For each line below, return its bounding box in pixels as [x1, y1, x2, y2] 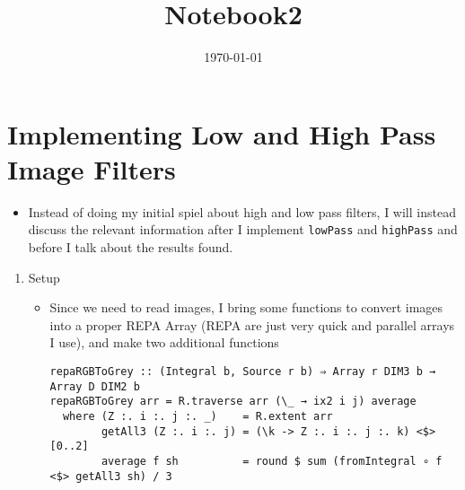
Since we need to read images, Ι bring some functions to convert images [49, 298, 443, 317]
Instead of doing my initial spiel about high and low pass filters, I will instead [28, 202, 456, 221]
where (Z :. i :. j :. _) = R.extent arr [62, 410, 333, 424]
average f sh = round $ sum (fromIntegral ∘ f [101, 455, 443, 468]
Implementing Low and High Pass [7, 115, 436, 152]
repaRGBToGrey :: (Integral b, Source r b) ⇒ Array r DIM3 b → [49, 365, 436, 379]
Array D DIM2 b [49, 380, 140, 393]
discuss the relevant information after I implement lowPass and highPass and [28, 220, 458, 239]
